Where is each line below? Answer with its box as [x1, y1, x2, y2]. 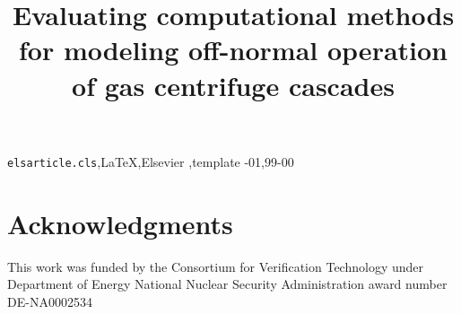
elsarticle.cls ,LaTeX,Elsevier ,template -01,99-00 [7, 152, 294, 170]
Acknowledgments [7, 205, 233, 241]
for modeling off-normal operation [19, 31, 448, 68]
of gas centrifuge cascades [72, 66, 395, 103]
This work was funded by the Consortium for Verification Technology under [7, 257, 424, 275]
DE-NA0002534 [7, 292, 92, 310]
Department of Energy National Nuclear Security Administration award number [7, 275, 448, 293]
